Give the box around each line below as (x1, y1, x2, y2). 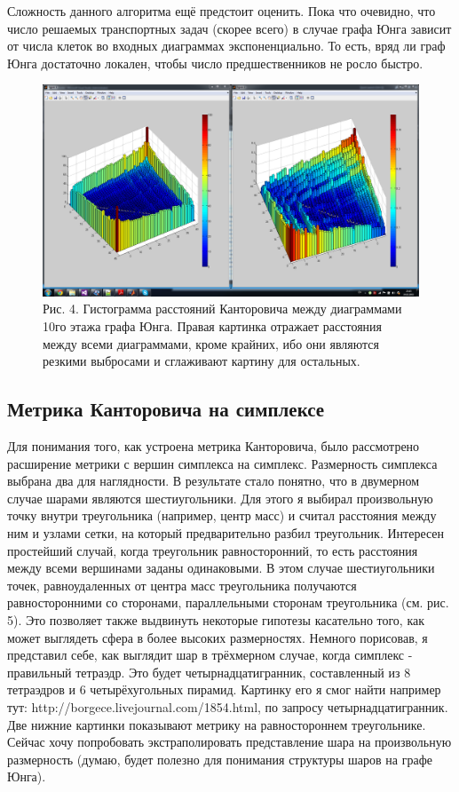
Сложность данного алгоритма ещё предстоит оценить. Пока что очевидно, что (7, 2, 436, 20)
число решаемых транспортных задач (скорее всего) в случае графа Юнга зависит (7, 19, 452, 37)
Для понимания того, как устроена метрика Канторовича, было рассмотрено (7, 437, 420, 455)
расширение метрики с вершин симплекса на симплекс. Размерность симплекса (7, 454, 438, 472)
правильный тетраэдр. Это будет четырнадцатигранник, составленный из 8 (7, 662, 411, 681)
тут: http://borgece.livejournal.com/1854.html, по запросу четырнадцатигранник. (7, 697, 448, 716)
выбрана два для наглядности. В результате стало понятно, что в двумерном (7, 471, 420, 490)
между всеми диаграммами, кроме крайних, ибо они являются (43, 334, 379, 352)
